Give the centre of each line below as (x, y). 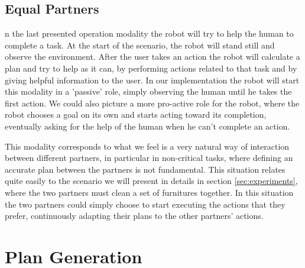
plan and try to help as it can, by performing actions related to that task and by (151, 68)
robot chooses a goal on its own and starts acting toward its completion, (136, 114)
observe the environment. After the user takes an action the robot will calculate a (152, 56)
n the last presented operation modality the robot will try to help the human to (149, 33)
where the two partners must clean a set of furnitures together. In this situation (149, 192)
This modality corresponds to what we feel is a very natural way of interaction (147, 146)
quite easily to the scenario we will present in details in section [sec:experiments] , (151, 181)
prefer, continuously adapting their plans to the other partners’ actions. (134, 216)
